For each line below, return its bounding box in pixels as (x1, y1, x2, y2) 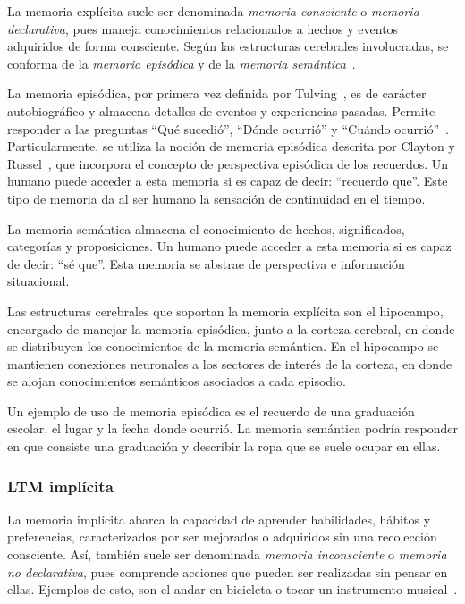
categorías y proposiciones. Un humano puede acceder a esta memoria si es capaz (7, 237, 452, 256)
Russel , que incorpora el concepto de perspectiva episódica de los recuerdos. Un (7, 154, 449, 172)
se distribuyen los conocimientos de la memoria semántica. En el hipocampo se (7, 337, 439, 356)
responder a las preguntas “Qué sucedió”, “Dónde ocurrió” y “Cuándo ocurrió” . (7, 119, 449, 138)
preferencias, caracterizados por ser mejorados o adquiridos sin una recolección (7, 527, 437, 546)
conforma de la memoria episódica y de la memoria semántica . (7, 54, 356, 72)
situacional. (7, 272, 70, 290)
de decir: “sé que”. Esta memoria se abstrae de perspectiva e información (7, 254, 405, 273)
